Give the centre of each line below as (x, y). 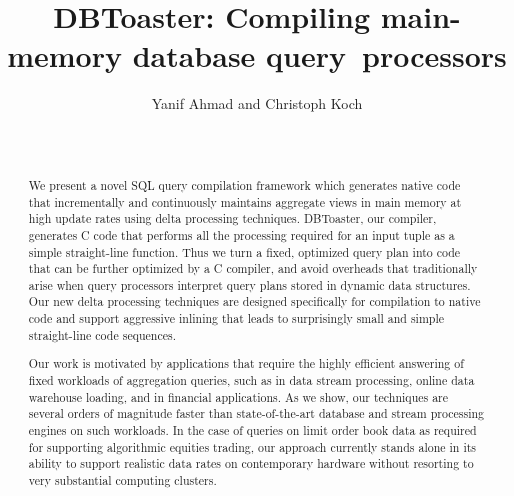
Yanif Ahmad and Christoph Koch (257, 103)
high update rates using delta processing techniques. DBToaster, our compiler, (232, 218)
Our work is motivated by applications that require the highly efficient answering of (246, 363)
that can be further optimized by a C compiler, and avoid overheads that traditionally (253, 268)
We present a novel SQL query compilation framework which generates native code (244, 184)
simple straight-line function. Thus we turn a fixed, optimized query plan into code (244, 251)
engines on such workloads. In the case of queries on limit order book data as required (252, 429)
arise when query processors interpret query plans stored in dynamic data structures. (249, 284)
